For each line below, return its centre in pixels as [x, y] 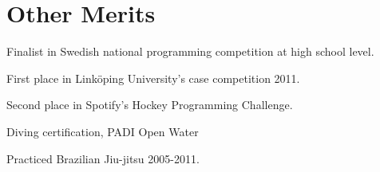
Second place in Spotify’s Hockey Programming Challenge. [150, 105]
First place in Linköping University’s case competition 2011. [153, 78]
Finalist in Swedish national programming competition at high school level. [190, 51]
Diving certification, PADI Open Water [103, 131]
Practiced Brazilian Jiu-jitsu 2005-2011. [103, 158]
